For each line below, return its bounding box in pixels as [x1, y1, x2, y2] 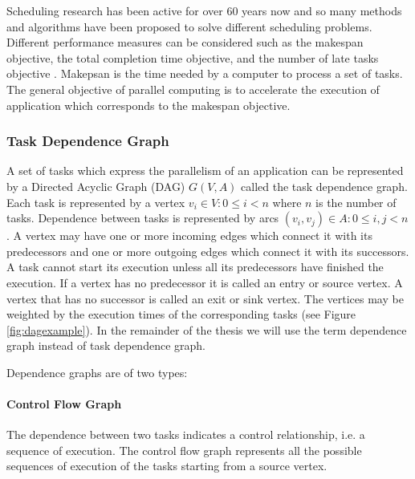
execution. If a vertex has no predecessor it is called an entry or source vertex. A [6, 274, 403, 290]
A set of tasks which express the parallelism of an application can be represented [6, 162, 404, 179]
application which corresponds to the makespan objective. [6, 96, 291, 113]
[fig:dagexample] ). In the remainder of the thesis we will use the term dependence [6, 321, 407, 338]
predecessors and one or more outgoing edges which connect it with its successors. [6, 242, 409, 259]
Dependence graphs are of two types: [6, 363, 188, 380]
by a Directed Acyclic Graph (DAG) [6, 177, 185, 194]
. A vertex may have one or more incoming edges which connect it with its [6, 227, 372, 244]
